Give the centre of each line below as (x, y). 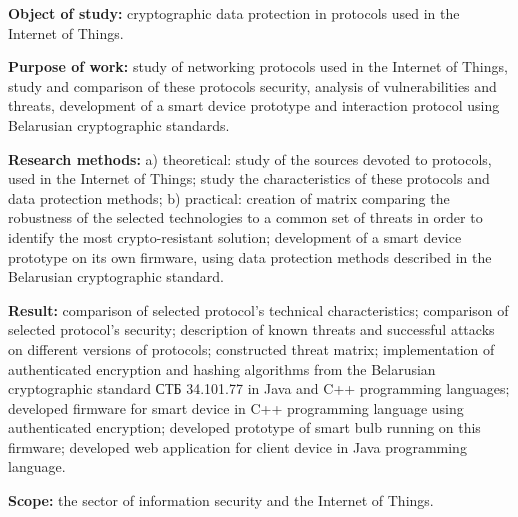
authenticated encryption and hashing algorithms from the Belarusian (222, 368)
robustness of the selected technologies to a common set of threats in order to (245, 217)
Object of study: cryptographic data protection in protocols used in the (234, 13)
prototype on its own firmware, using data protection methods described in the (250, 256)
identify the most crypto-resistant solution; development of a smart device (235, 236)
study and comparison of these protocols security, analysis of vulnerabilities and (252, 85)
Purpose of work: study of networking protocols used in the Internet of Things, (258, 66)
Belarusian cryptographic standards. (119, 124)
